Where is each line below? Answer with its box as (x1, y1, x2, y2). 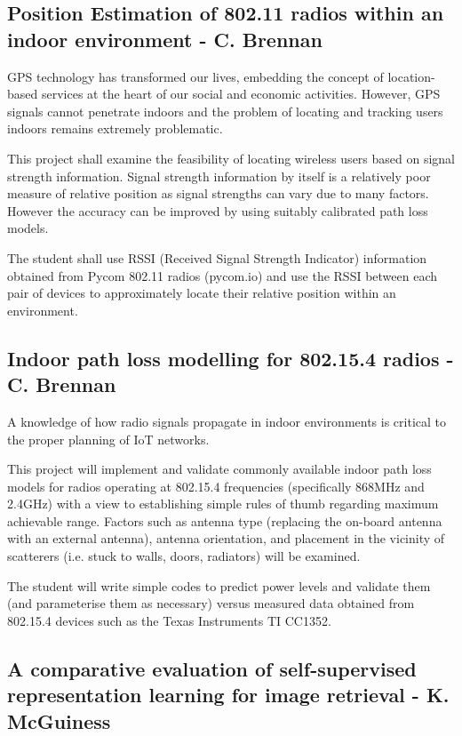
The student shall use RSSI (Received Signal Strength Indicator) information (7, 248, 427, 267)
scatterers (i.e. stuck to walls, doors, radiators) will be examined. (7, 547, 361, 565)
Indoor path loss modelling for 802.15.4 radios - (7, 344, 454, 372)
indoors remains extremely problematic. (7, 119, 223, 138)
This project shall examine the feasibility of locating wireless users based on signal (7, 148, 456, 167)
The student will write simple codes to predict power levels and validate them (7, 576, 431, 595)
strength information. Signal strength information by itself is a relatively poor (7, 166, 431, 185)
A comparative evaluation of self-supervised (7, 654, 417, 682)
